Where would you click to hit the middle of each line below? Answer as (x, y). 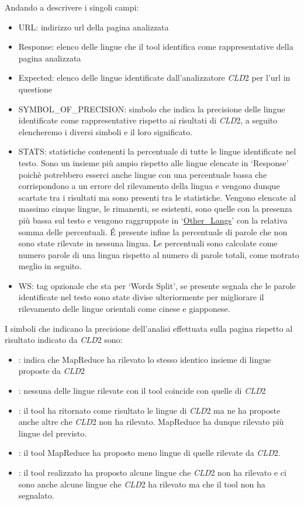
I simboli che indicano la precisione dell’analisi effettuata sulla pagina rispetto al (149, 328)
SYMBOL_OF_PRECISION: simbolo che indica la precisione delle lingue (152, 109)
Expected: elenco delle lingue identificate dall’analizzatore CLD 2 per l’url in (154, 78)
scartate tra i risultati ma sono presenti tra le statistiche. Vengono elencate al (157, 197)
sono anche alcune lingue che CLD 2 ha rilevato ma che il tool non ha (142, 484)
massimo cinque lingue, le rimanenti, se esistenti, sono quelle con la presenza (155, 209)
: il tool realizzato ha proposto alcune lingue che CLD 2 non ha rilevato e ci (152, 472)
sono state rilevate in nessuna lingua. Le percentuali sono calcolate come (148, 243)
